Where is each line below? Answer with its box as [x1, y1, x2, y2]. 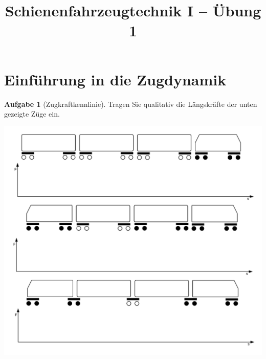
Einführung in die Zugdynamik [4, 69, 227, 89]
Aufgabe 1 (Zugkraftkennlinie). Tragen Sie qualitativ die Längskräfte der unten [4, 98, 257, 109]
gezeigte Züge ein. [4, 108, 60, 119]
